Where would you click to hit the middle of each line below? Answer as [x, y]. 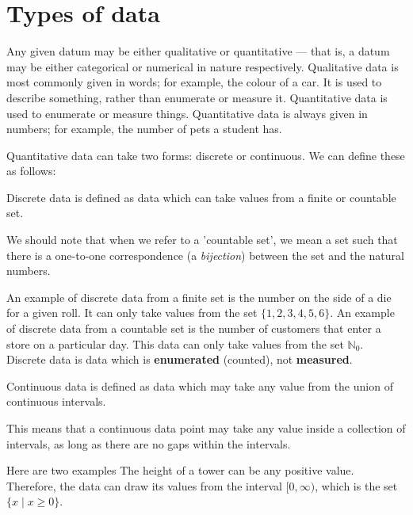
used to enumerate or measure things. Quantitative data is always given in [187, 113]
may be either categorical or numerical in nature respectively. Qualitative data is [203, 66]
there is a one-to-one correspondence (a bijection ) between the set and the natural [205, 255]
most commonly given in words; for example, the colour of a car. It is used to [194, 82]
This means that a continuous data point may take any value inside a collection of [206, 428]
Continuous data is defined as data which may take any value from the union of [200, 385]
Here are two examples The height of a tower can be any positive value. [180, 470]
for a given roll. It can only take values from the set [132, 313]
